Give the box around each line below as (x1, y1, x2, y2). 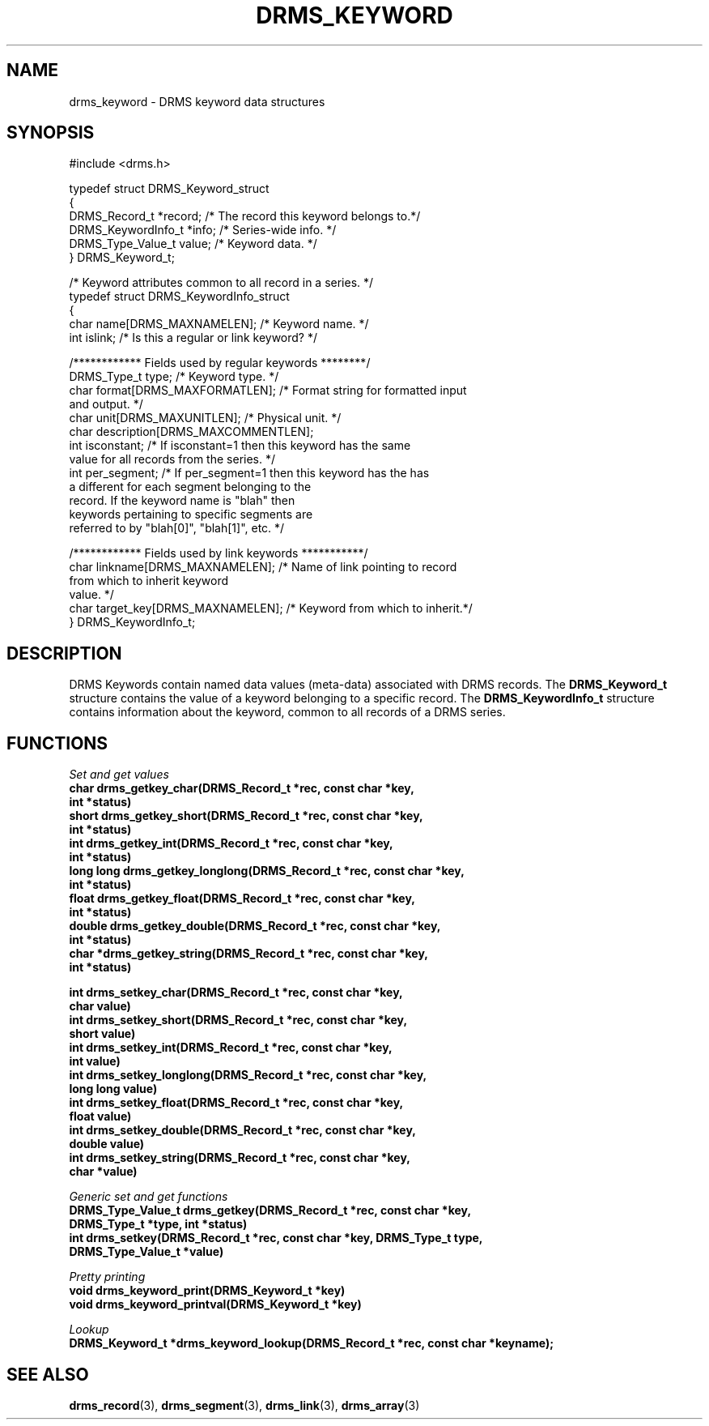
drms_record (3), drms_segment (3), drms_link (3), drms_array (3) (69, 1398, 420, 1412)
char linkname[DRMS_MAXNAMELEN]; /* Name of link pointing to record (69, 560, 457, 574)
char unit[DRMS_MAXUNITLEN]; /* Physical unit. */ (69, 411, 342, 425)
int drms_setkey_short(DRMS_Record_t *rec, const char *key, (69, 1013, 408, 1027)
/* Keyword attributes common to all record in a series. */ (69, 275, 374, 290)
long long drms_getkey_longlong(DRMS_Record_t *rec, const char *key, (69, 864, 465, 878)
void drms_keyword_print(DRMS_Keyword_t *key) (69, 1283, 346, 1298)
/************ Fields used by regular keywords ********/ (69, 356, 371, 370)
